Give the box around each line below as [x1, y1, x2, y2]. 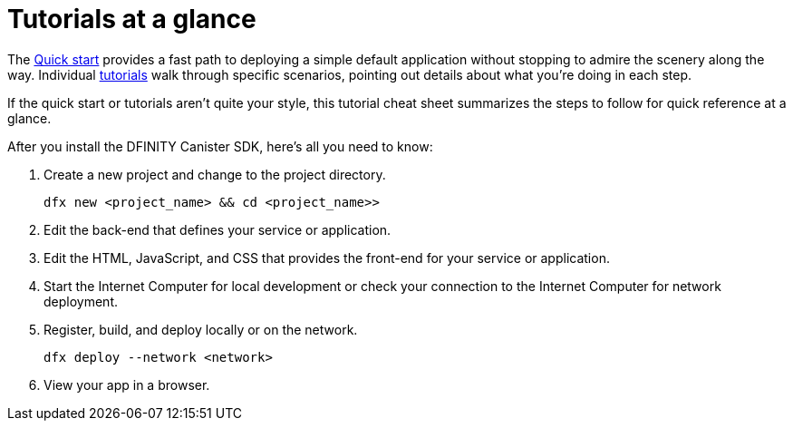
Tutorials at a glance [7, 4, 256, 34]
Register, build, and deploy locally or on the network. [44, 321, 358, 337]
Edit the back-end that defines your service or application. [44, 221, 392, 238]
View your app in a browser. [44, 376, 210, 393]
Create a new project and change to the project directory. [44, 166, 386, 182]
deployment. [44, 293, 118, 309]
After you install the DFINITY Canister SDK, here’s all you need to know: [7, 138, 433, 154]
